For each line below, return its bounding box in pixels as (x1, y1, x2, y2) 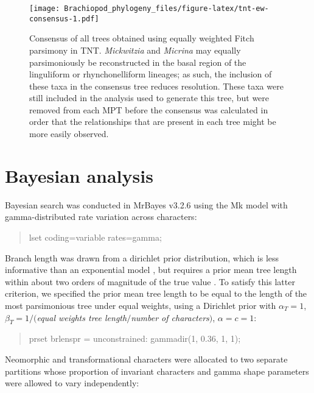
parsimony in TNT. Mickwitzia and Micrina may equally (29, 43, 241, 56)
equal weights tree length (37, 311, 127, 324)
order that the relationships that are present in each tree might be (29, 115, 276, 128)
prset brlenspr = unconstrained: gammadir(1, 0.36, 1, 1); (29, 332, 241, 345)
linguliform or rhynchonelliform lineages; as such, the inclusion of (29, 68, 272, 80)
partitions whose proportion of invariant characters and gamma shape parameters (5, 364, 309, 377)
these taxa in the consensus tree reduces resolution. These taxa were (29, 79, 284, 92)
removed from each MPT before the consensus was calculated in (29, 103, 268, 116)
